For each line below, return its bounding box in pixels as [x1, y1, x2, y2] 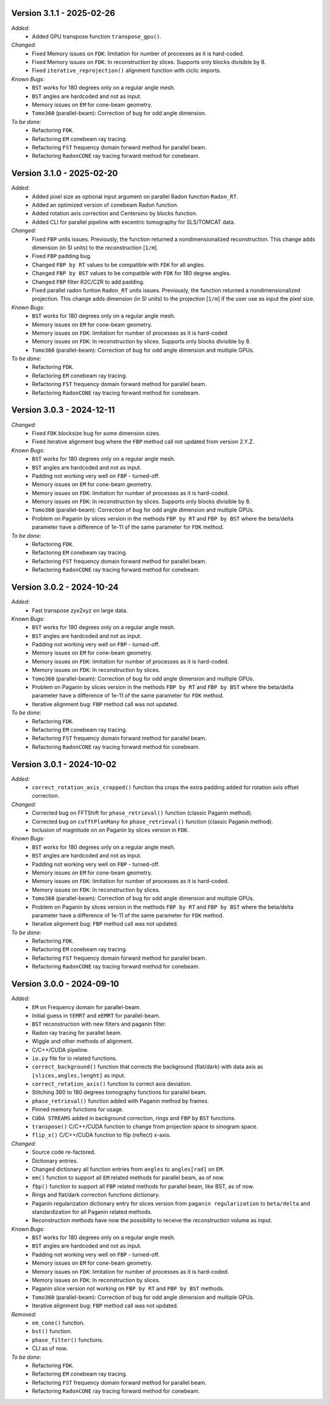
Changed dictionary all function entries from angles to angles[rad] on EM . [32, 1165, 225, 1173]
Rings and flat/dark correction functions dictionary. [32, 1191, 160, 1198]
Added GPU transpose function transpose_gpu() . [32, 32, 161, 40]
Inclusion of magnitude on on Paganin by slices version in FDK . [32, 826, 189, 834]
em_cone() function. [32, 1319, 85, 1326]
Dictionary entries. [32, 1157, 79, 1164]
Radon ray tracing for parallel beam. [32, 1029, 122, 1036]
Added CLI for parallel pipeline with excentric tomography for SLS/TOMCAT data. [32, 218, 236, 226]
